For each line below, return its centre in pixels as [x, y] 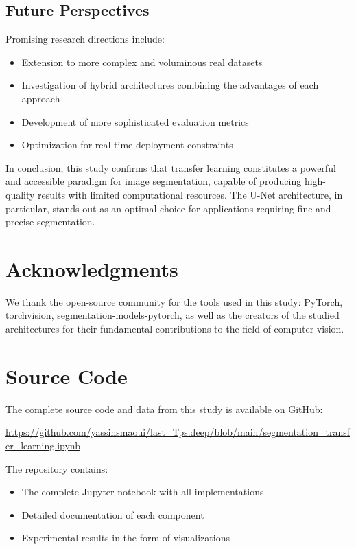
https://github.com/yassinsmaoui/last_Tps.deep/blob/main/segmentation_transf [178, 432]
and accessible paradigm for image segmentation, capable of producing [154, 181]
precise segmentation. [50, 222]
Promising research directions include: [85, 39]
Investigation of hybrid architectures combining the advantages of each [170, 85]
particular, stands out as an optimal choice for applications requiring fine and [168, 208]
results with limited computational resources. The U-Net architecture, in [190, 194]
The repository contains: [57, 468]
